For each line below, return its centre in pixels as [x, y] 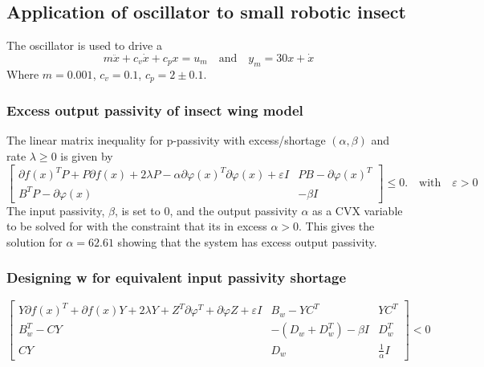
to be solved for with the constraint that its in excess [137, 226]
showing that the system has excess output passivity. [247, 241]
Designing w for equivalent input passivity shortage [177, 277]
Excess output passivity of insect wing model [155, 110]
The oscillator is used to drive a [84, 45]
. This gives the [337, 226]
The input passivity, [56, 210]
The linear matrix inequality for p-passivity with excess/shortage [166, 140]
